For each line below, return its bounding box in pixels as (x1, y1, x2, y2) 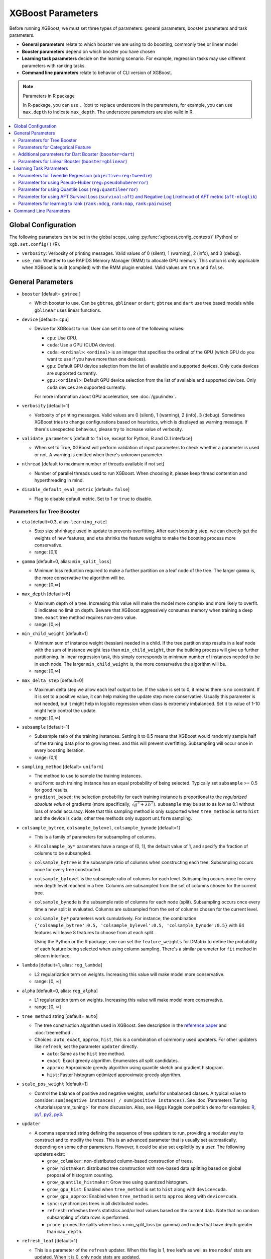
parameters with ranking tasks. (22, 62, 86, 68)
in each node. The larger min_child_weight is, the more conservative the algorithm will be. (34, 661, 227, 667)
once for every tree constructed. (34, 866, 102, 872)
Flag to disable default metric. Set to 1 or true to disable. (34, 496, 153, 502)
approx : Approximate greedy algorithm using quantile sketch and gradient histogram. (47, 1065, 224, 1071)
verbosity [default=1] (22, 403, 70, 409)
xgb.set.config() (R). (9, 241, 61, 247)
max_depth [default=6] (22, 591, 70, 597)
